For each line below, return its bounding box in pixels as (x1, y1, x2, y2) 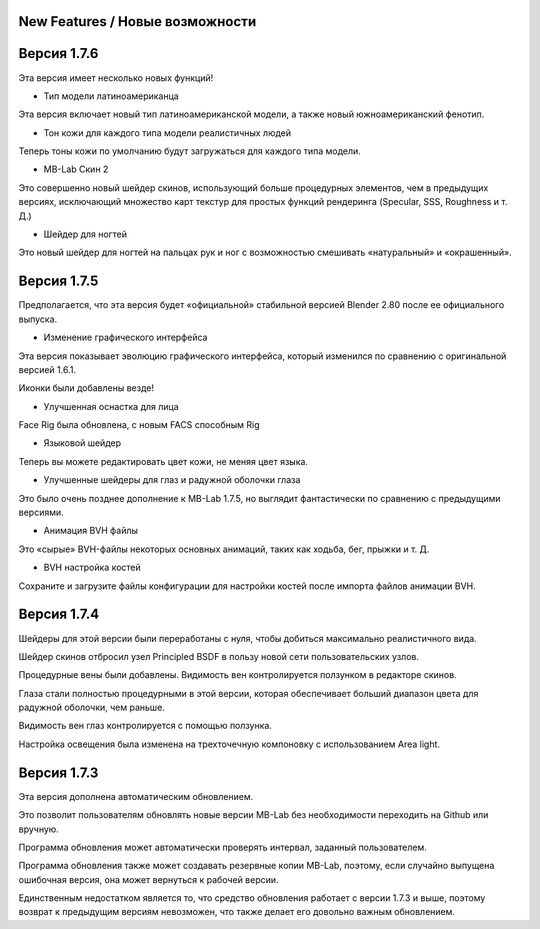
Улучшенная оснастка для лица (43, 400, 179, 412)
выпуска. (18, 313, 58, 325)
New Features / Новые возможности (18, 13, 257, 30)
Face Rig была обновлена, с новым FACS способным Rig (18, 419, 260, 431)
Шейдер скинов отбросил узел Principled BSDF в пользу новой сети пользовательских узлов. (18, 650, 420, 662)
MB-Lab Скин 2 (43, 163, 109, 175)
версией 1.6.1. (18, 363, 77, 375)
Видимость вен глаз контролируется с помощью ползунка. (18, 720, 272, 732)
